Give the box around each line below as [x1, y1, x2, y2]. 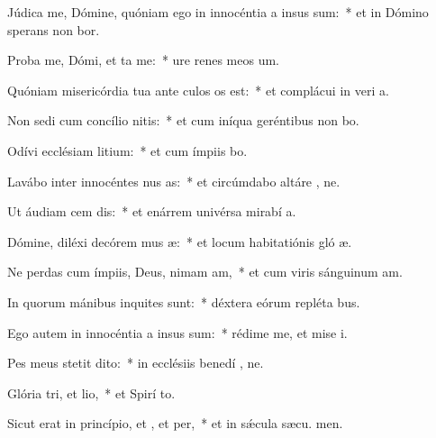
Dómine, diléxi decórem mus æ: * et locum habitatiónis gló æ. [7, 232, 352, 251]
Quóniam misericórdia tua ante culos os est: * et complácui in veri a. [7, 80, 389, 99]
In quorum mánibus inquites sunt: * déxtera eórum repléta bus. [7, 292, 360, 311]
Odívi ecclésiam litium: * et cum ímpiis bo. [7, 141, 248, 160]
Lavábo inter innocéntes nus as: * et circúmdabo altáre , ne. [7, 171, 341, 190]
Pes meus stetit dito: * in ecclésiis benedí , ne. [7, 353, 264, 372]
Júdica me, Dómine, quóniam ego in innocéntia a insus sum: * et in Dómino [7, 3, 429, 21]
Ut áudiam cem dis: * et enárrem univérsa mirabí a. [7, 202, 296, 221]
